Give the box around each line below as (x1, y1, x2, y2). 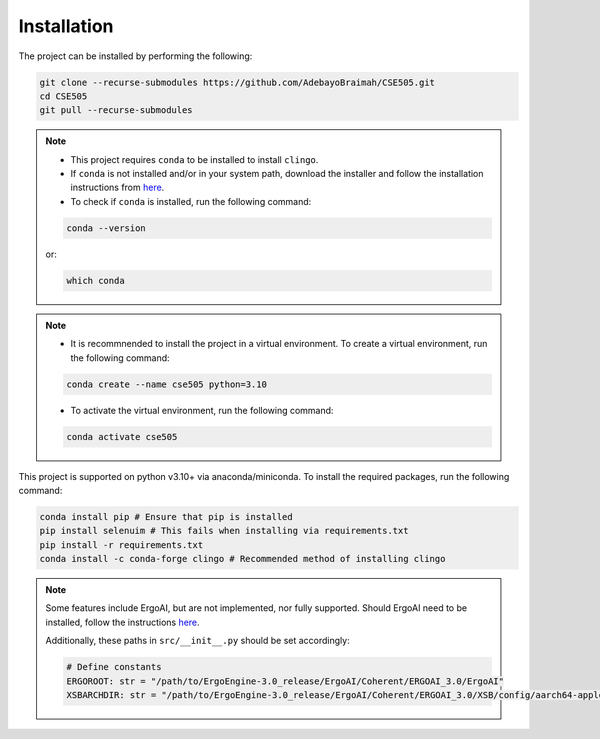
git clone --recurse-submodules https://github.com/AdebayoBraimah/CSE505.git (39, 76, 435, 88)
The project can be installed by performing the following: (18, 50, 253, 62)
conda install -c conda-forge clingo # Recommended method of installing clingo (39, 553, 446, 565)
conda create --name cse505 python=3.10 (66, 378, 267, 390)
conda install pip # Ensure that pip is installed (39, 511, 294, 522)
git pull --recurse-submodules (39, 105, 194, 116)
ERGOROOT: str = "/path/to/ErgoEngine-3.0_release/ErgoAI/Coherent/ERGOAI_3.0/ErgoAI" (66, 675, 505, 687)
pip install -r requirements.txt (39, 539, 204, 550)
